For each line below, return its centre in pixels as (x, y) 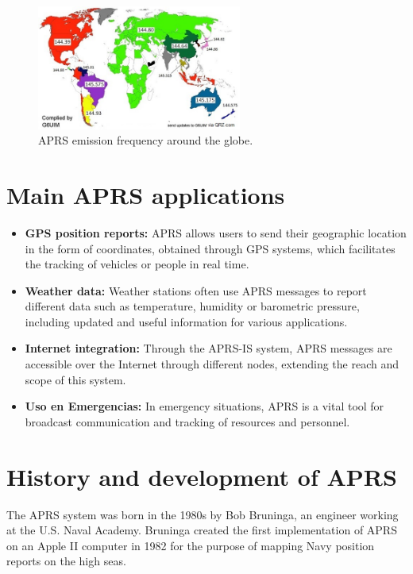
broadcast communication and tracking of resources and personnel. (187, 421)
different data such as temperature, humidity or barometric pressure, (192, 306)
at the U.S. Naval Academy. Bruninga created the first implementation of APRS (202, 530)
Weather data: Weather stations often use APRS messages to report (196, 290)
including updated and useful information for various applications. (186, 321)
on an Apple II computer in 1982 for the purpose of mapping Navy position (191, 545)
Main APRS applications (146, 194)
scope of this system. (75, 379)
